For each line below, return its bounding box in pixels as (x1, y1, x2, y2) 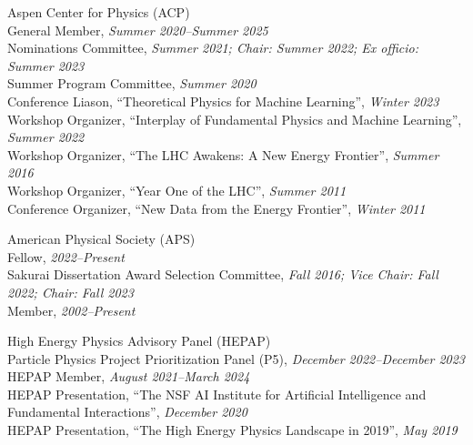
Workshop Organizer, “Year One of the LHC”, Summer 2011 (7, 180, 347, 199)
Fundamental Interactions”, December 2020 (7, 402, 247, 421)
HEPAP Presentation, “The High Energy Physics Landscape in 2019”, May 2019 (7, 420, 458, 440)
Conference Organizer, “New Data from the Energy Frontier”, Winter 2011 (7, 198, 426, 217)
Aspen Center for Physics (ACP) (7, 3, 190, 21)
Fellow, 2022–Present (7, 247, 125, 266)
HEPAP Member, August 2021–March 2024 (7, 367, 250, 386)
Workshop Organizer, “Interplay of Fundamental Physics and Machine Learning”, (7, 109, 462, 128)
